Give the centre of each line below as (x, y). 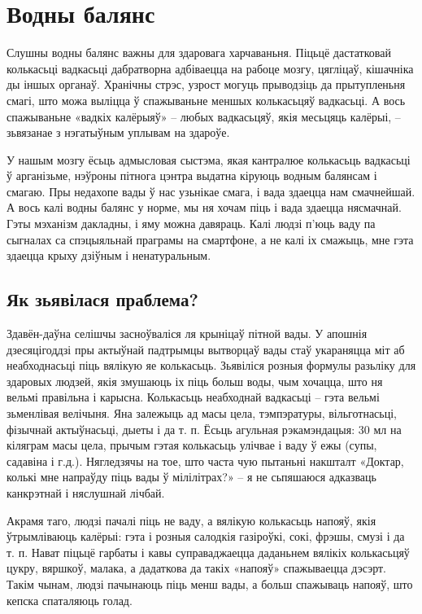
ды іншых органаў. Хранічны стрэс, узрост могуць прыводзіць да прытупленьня (206, 84)
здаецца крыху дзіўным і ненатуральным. (109, 255)
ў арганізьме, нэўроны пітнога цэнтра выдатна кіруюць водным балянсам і (192, 175)
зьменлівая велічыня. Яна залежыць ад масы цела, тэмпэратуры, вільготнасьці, (202, 413)
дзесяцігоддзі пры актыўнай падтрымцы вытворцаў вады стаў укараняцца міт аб (206, 349)
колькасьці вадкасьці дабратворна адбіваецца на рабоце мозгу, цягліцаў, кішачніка (210, 68)
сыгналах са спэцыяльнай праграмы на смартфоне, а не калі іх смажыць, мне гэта (210, 239)
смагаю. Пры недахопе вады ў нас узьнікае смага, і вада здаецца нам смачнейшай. (211, 191)
